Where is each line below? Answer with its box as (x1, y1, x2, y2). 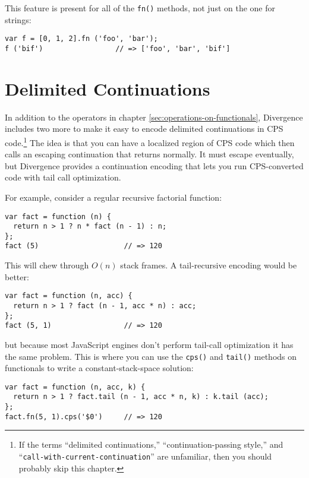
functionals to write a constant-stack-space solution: (5, 362, 194, 374)
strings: (5, 13, 31, 26)
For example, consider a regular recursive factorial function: (5, 191, 222, 203)
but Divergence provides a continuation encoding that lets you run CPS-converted (5, 159, 304, 172)
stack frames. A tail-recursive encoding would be (120, 259, 297, 271)
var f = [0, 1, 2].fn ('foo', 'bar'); (5, 34, 158, 43)
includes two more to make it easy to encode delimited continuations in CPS (5, 122, 283, 135)
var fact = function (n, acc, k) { (5, 382, 146, 391)
